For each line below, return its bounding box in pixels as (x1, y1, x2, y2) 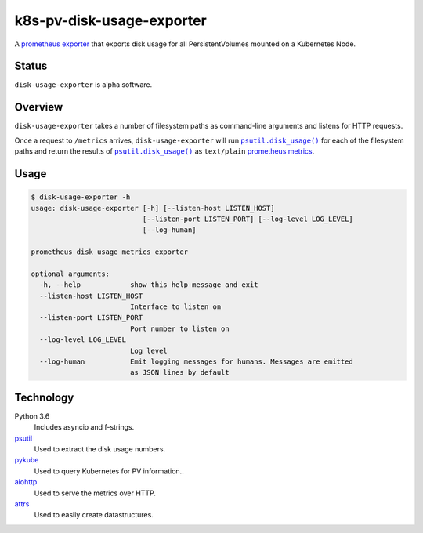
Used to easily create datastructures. (34, 510, 154, 520)
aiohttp (14, 477, 38, 487)
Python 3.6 (14, 412, 50, 421)
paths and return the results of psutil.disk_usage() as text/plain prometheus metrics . (14, 147, 315, 156)
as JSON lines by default (129, 368, 230, 377)
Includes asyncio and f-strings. (34, 422, 135, 432)
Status (14, 60, 48, 73)
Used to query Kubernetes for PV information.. (34, 466, 184, 476)
